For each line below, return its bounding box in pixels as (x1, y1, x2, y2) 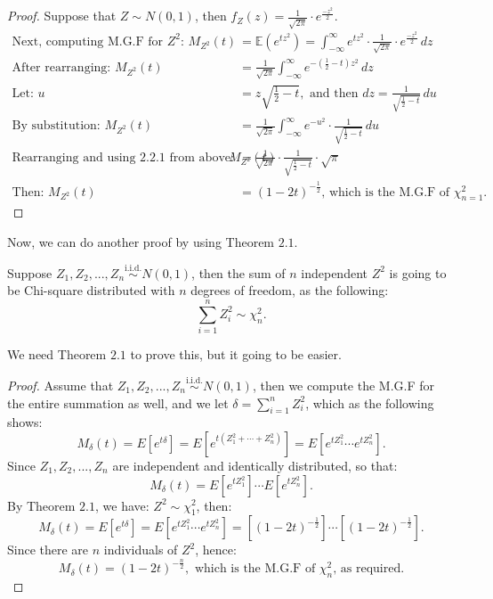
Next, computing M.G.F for (12, 35, 164, 48)
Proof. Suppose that (7, 6, 117, 25)
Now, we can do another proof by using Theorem (7, 233, 275, 251)
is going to (389, 263, 447, 282)
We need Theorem (7, 345, 107, 364)
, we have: (95, 496, 150, 514)
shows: (7, 413, 43, 431)
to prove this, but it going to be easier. (130, 345, 342, 364)
